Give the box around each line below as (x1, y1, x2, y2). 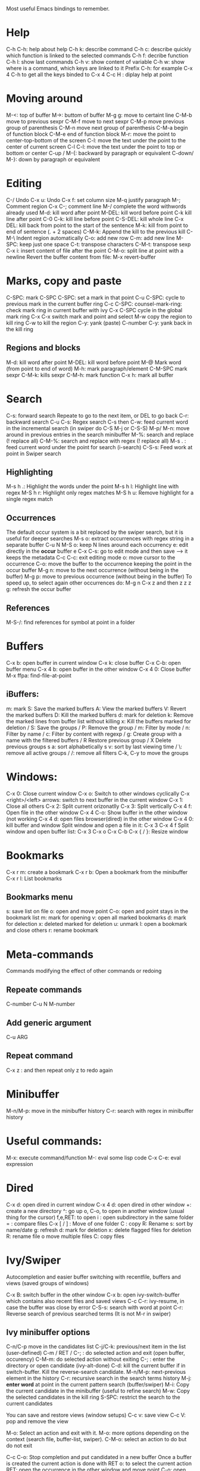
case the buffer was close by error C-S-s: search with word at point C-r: (6, 1304, 183, 1311)
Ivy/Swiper (6, 1254, 61, 1267)
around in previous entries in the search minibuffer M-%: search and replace (6, 431, 194, 438)
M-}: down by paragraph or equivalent (6, 156, 100, 163)
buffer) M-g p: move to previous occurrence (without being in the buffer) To (6, 573, 192, 580)
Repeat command (6, 1051, 73, 1061)
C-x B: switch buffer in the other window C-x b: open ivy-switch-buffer (6, 1291, 180, 1298)
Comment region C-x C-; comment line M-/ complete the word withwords (6, 203, 186, 210)
